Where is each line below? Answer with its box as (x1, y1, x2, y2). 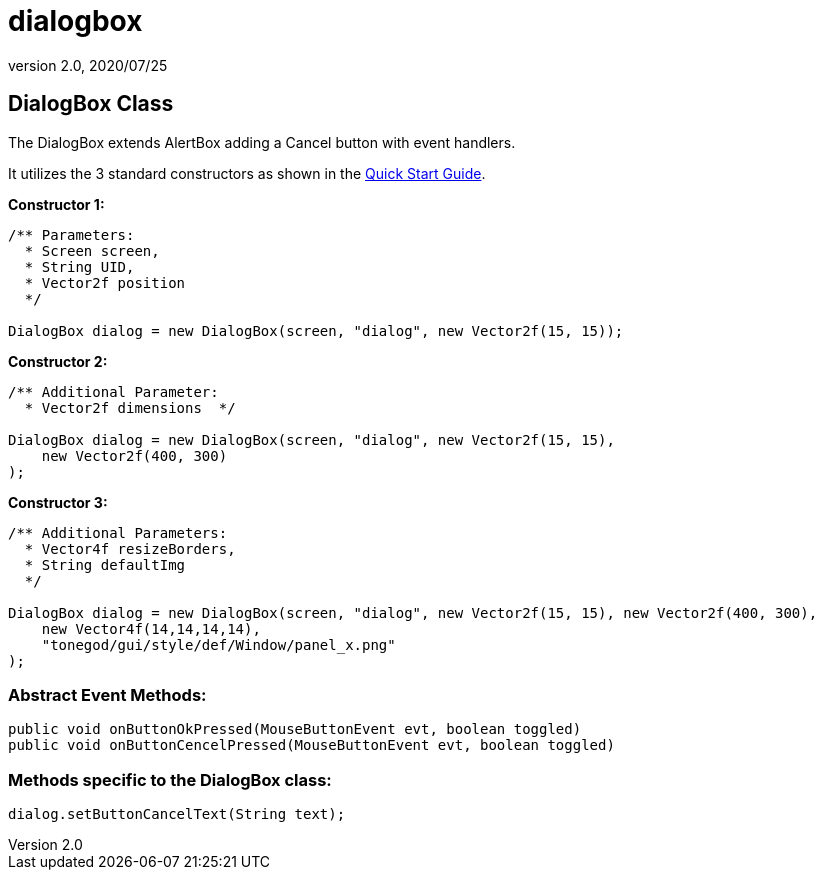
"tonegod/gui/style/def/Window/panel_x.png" (41, 636, 396, 653)
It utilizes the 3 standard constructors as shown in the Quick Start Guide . (8, 164, 486, 182)
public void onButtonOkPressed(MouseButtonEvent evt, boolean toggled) (8, 721, 582, 738)
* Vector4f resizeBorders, (24, 540, 236, 557)
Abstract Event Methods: (8, 684, 207, 705)
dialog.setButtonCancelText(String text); (8, 806, 346, 823)
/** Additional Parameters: (8, 524, 228, 541)
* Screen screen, (24, 242, 160, 259)
